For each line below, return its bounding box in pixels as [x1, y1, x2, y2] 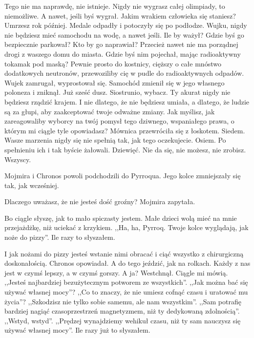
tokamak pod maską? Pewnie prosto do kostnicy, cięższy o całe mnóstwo [4, 58, 221, 68]
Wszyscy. [4, 154, 31, 164]
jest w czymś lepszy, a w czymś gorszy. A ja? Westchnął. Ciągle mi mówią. [4, 267, 228, 277]
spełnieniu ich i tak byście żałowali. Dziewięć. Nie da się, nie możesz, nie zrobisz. [4, 144, 246, 154]
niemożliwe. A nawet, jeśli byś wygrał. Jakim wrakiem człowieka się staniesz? [4, 10, 236, 21]
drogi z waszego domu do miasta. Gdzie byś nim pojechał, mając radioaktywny [4, 48, 241, 59]
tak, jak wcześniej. [4, 180, 59, 190]
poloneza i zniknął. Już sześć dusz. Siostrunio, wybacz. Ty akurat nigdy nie [4, 87, 231, 97]
